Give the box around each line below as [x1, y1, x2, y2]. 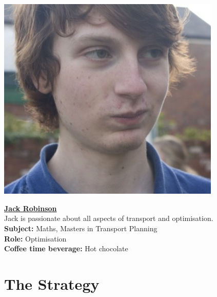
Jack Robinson [4, 202, 57, 213]
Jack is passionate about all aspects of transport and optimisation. [4, 213, 213, 224]
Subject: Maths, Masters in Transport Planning [4, 222, 157, 233]
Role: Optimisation [4, 233, 67, 244]
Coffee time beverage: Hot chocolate [4, 243, 128, 254]
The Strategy [4, 273, 100, 294]
